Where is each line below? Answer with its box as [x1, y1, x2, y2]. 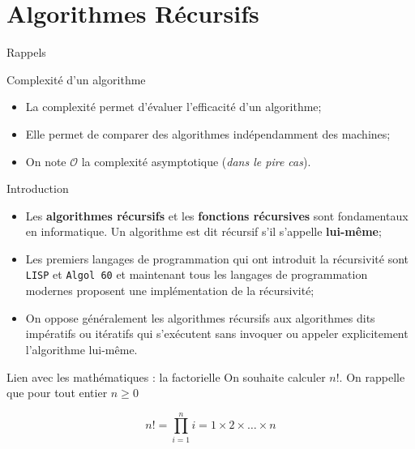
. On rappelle [339, 368, 405, 385]
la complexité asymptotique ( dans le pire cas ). [81, 152, 311, 169]
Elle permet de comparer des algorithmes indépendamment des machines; [25, 125, 391, 142]
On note [25, 152, 66, 169]
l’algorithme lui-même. [25, 340, 138, 357]
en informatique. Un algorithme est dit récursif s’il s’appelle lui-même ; [25, 223, 382, 240]
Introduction [6, 180, 69, 197]
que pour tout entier [6, 384, 108, 401]
